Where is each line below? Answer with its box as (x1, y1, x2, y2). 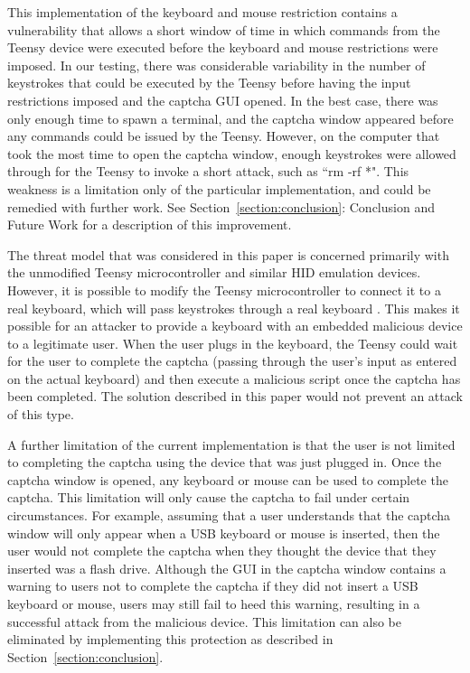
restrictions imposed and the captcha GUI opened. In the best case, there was (7, 90, 438, 109)
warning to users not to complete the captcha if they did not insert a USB (7, 576, 418, 595)
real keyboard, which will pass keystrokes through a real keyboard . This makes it (7, 298, 460, 317)
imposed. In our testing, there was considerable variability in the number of (7, 55, 426, 74)
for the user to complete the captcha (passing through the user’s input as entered (7, 351, 457, 370)
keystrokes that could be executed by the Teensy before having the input (7, 73, 411, 92)
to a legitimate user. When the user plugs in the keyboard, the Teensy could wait (7, 333, 458, 352)
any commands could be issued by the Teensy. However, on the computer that (7, 126, 440, 145)
